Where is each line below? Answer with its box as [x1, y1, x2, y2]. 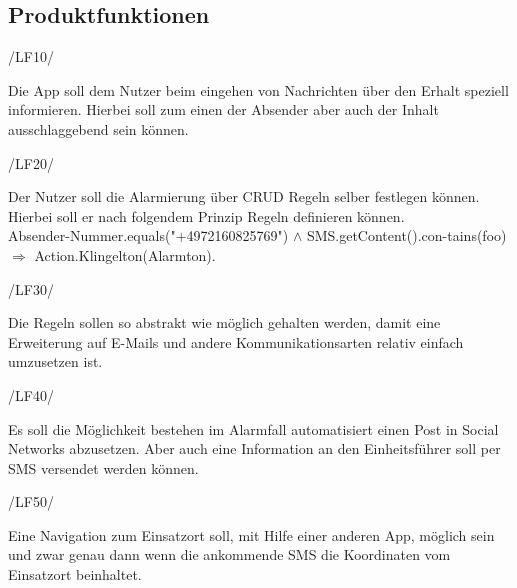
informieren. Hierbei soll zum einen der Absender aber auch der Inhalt [8, 99, 439, 120]
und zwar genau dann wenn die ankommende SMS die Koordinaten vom [8, 544, 451, 565]
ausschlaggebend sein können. [8, 118, 189, 139]
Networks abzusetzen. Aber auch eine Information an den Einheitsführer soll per [8, 438, 501, 459]
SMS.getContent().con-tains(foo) [306, 225, 507, 246]
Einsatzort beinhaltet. [8, 564, 142, 585]
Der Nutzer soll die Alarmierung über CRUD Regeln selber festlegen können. [8, 186, 480, 207]
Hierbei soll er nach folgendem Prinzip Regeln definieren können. [8, 205, 405, 226]
